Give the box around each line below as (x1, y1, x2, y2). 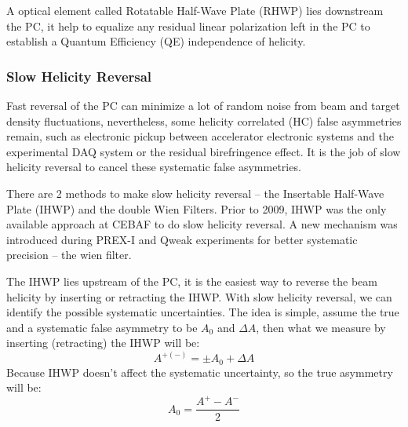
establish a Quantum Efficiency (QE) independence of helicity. (6, 33, 306, 49)
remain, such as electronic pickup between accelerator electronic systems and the (6, 128, 395, 144)
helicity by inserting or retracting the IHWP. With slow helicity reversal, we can (6, 288, 392, 305)
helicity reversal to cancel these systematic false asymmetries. (6, 159, 301, 175)
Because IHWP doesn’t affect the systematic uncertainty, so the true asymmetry (6, 363, 393, 380)
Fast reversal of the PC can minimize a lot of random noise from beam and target (6, 97, 400, 113)
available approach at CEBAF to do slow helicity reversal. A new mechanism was (6, 216, 398, 232)
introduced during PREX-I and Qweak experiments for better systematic (6, 231, 358, 247)
